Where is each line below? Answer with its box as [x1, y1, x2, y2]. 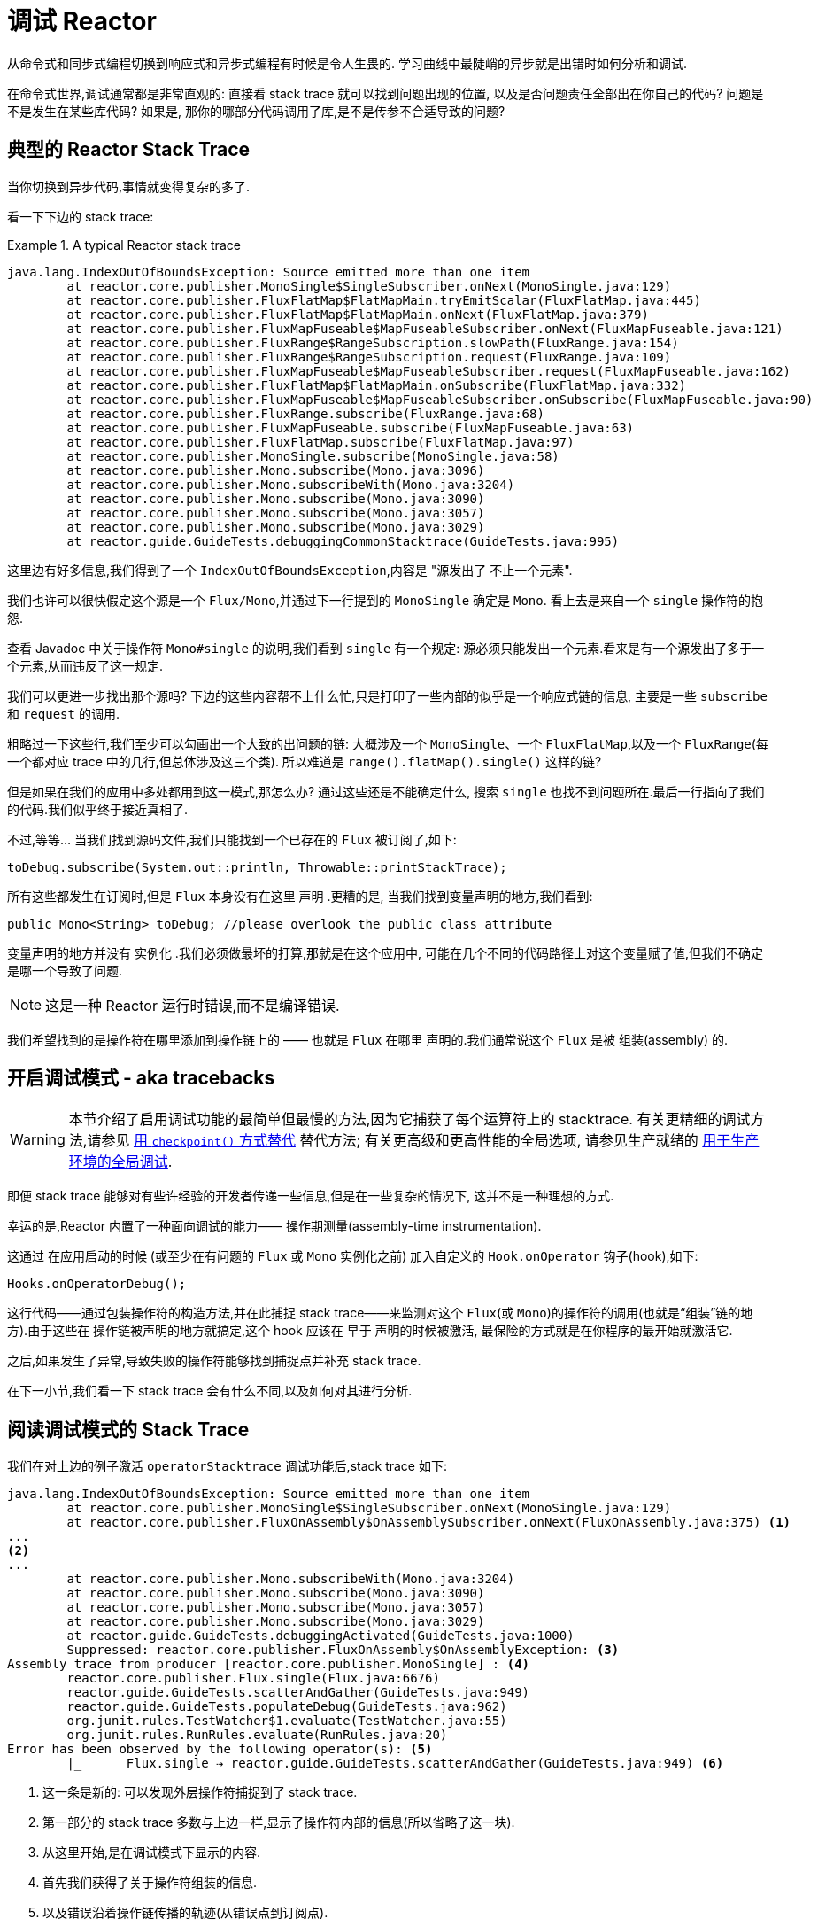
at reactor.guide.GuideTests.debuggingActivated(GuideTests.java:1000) [66, 1628, 575, 1643]
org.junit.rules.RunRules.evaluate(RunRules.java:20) [66, 1728, 448, 1743]
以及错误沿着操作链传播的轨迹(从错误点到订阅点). [42, 1905, 328, 1921]
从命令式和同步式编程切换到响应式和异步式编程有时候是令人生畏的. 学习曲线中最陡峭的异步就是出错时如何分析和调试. [7, 55, 688, 71]
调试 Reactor [7, 6, 157, 36]
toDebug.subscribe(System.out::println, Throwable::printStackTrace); [7, 859, 507, 874]
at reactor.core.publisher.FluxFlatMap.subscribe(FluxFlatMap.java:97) [66, 434, 575, 449]
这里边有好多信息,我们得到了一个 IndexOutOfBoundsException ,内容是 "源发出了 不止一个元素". [7, 562, 573, 578]
